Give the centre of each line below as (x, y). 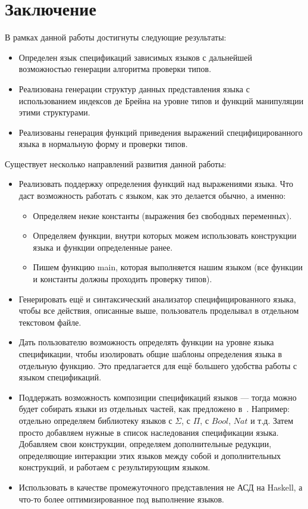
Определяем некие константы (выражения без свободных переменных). (162, 215)
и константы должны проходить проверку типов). (122, 279)
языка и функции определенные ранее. (103, 247)
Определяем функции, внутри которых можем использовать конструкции (165, 235)
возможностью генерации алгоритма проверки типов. (115, 69)
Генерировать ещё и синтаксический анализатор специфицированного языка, (157, 299)
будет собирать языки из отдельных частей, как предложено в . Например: (154, 409)
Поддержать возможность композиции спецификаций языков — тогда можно (158, 397)
